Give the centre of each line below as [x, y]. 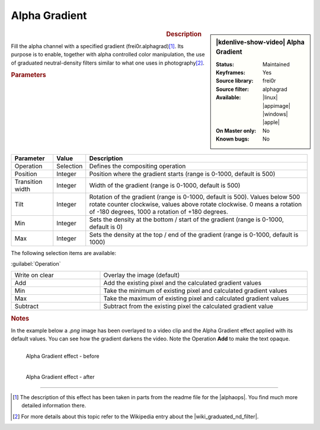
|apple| [271, 122]
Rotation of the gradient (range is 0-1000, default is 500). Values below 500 [195, 197]
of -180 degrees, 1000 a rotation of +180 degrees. [159, 212]
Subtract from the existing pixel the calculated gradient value [188, 307]
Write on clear [34, 275]
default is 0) [106, 227]
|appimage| [276, 106]
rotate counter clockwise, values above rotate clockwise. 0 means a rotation [196, 204]
